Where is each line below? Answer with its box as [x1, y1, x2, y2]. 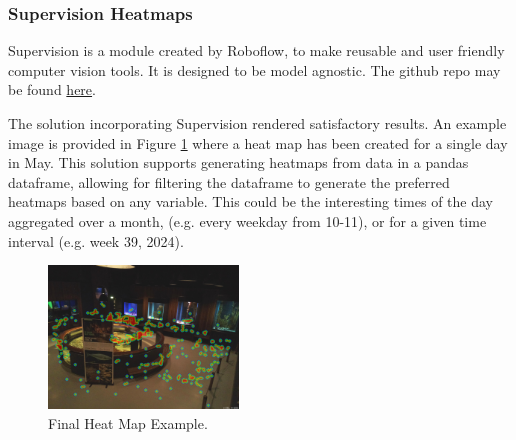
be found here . [8, 79, 96, 100]
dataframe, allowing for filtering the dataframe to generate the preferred [8, 171, 450, 192]
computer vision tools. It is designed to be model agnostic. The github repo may [8, 59, 501, 80]
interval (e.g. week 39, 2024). [8, 230, 184, 251]
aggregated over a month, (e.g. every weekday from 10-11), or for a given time [8, 210, 487, 231]
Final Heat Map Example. [48, 412, 208, 433]
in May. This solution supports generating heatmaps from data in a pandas [8, 152, 469, 173]
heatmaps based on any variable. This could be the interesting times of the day [8, 191, 494, 212]
